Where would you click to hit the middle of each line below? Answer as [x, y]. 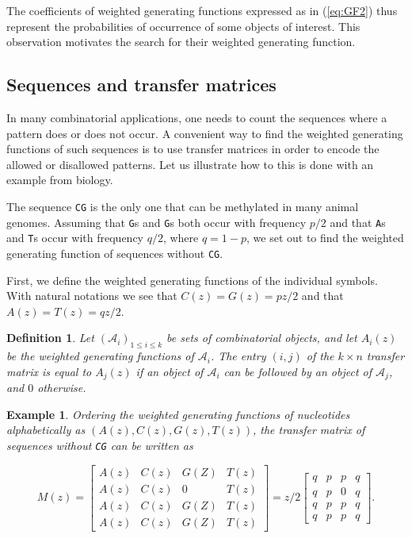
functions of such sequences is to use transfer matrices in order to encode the [193, 149]
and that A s [358, 222]
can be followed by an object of [298, 371]
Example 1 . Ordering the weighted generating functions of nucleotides [178, 414]
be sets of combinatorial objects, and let [262, 338]
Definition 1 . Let [50, 338]
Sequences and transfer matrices [141, 85]
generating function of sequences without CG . [115, 253]
